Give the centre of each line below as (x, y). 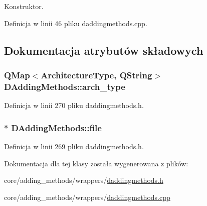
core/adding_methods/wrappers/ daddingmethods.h (84, 180)
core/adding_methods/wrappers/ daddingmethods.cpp (87, 197)
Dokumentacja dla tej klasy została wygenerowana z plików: (96, 163)
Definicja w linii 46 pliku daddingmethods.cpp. (76, 23)
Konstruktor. (24, 6)
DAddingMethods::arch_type (65, 86)
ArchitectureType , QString (96, 75)
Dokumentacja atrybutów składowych (104, 50)
